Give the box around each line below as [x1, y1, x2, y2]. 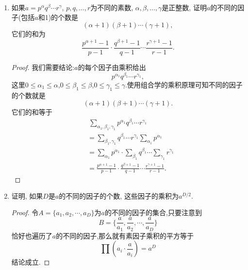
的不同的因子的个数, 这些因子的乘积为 [59, 190, 179, 201]
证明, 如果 [11, 190, 43, 201]
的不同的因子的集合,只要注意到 [105, 207, 202, 217]
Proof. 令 [11, 207, 39, 217]
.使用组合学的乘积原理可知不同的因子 [125, 79, 243, 89]
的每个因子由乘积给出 [78, 62, 146, 72]
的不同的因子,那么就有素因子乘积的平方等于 [56, 230, 194, 240]
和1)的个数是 [38, 12, 79, 22]
